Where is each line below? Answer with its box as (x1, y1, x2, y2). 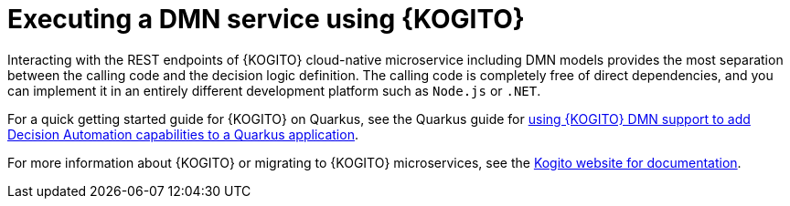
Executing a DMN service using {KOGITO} (7, 4, 525, 35)
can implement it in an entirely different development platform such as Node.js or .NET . (7, 82, 541, 98)
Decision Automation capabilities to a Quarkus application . (7, 126, 358, 142)
